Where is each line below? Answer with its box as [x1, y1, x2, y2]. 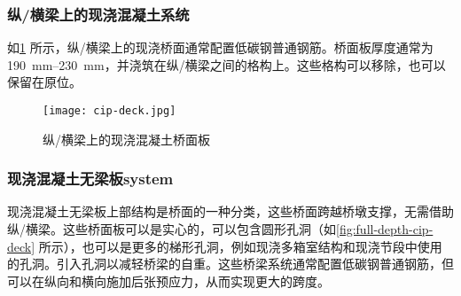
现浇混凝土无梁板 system [7, 167, 174, 190]
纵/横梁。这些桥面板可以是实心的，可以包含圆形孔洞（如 [7, 220, 336, 238]
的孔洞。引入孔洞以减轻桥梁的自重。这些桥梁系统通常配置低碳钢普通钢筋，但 [7, 254, 454, 273]
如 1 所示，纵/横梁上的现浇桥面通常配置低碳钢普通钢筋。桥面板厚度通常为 [7, 38, 434, 57]
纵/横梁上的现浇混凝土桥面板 [43, 129, 210, 148]
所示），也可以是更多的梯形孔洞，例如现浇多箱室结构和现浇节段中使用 [38, 237, 442, 255]
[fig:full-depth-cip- [336, 220, 434, 238]
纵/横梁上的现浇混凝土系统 [7, 3, 190, 25]
